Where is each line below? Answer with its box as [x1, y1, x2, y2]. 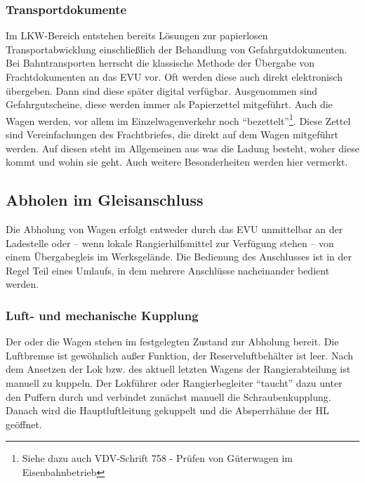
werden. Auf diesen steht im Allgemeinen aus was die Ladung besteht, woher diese [6, 140, 359, 155]
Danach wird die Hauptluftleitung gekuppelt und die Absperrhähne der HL [6, 403, 329, 418]
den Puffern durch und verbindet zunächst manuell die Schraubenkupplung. [6, 389, 331, 404]
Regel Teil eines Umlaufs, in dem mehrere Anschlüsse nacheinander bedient [6, 263, 330, 277]
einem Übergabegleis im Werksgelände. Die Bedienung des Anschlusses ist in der [6, 249, 352, 264]
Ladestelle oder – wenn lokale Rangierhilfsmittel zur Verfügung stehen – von [6, 235, 334, 250]
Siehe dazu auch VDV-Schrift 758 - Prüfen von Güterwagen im [22, 451, 293, 465]
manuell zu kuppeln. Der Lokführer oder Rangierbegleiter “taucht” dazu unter [6, 375, 343, 390]
